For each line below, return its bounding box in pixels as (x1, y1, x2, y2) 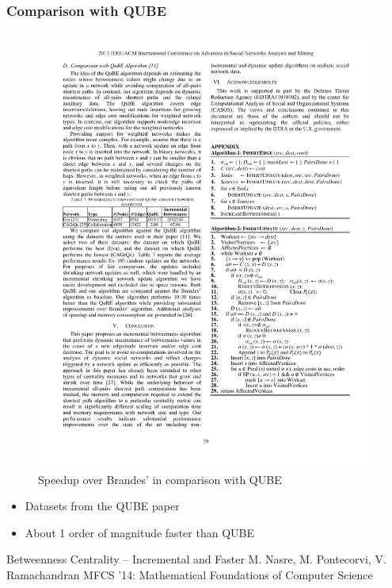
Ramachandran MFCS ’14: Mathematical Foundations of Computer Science (6, 567, 373, 583)
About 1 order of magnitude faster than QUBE (25, 524, 254, 540)
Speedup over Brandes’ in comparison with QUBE (38, 471, 282, 487)
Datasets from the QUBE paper (25, 498, 180, 514)
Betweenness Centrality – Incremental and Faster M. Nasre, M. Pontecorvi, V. (6, 551, 386, 567)
